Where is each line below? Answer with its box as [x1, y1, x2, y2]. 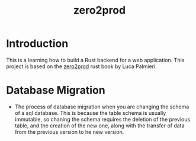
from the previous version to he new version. [14, 128, 124, 135]
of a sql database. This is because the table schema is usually [14, 109, 166, 116]
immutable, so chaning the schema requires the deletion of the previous [14, 116, 191, 123]
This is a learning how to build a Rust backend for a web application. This [6, 56, 185, 63]
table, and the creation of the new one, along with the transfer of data [14, 122, 185, 129]
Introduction [6, 37, 69, 50]
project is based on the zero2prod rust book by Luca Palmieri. [6, 63, 157, 70]
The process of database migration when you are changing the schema [14, 103, 189, 110]
